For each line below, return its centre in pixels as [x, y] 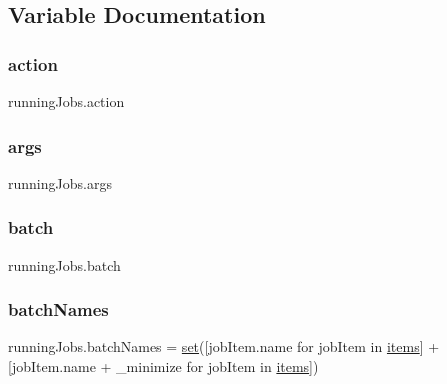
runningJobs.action [66, 101]
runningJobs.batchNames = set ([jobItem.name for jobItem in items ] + [224, 346]
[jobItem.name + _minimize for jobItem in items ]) [163, 366]
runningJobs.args [60, 182]
